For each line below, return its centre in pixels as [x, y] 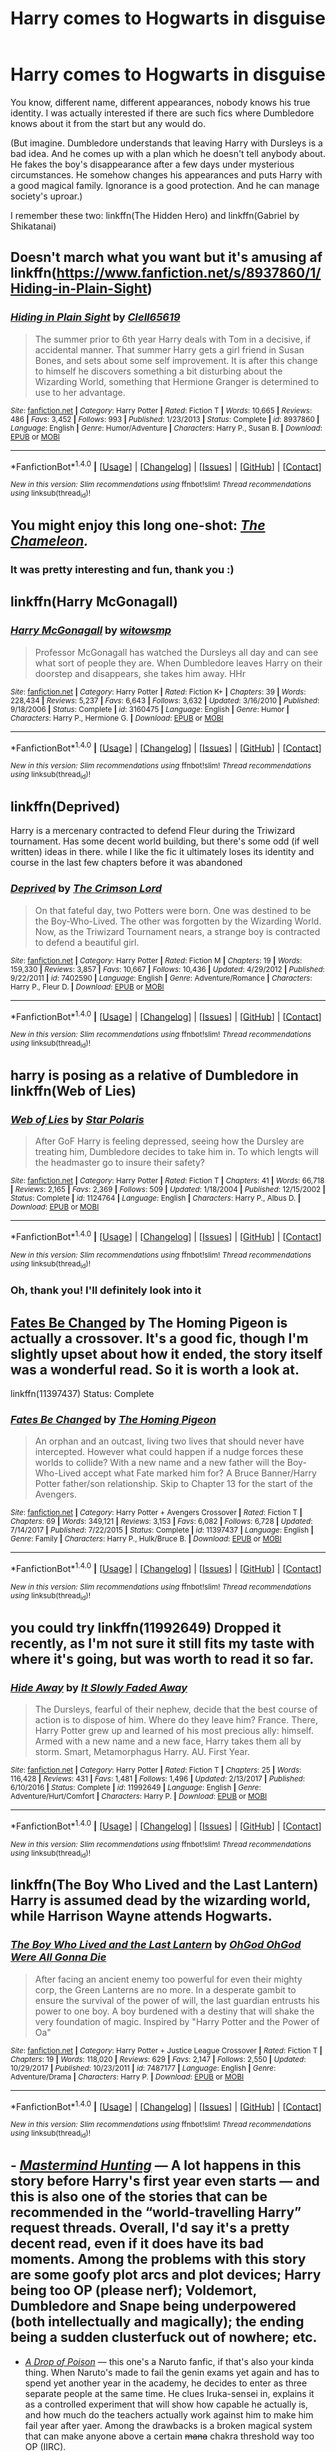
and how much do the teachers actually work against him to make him [169, 2414]
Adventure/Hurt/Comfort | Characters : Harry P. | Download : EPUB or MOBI [139, 1797]
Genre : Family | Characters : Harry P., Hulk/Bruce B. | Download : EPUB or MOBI [146, 1539]
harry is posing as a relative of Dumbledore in [154, 1075]
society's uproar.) [46, 196]
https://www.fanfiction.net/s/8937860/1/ [189, 273]
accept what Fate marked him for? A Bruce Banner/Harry [200, 1473]
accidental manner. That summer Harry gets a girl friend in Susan [169, 349]
